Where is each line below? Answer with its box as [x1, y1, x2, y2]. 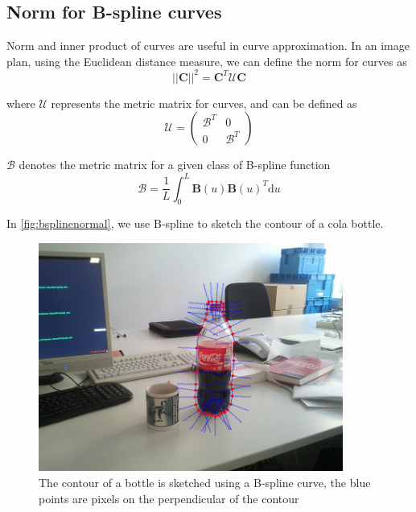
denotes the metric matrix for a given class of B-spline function [19, 156, 331, 173]
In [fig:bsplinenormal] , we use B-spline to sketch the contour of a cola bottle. [6, 215, 384, 232]
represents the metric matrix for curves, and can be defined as [51, 94, 357, 111]
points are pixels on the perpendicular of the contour [39, 489, 299, 506]
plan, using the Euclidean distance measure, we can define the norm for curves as [6, 52, 407, 69]
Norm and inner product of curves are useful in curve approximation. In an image [6, 37, 410, 54]
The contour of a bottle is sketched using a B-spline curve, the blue [39, 474, 371, 491]
